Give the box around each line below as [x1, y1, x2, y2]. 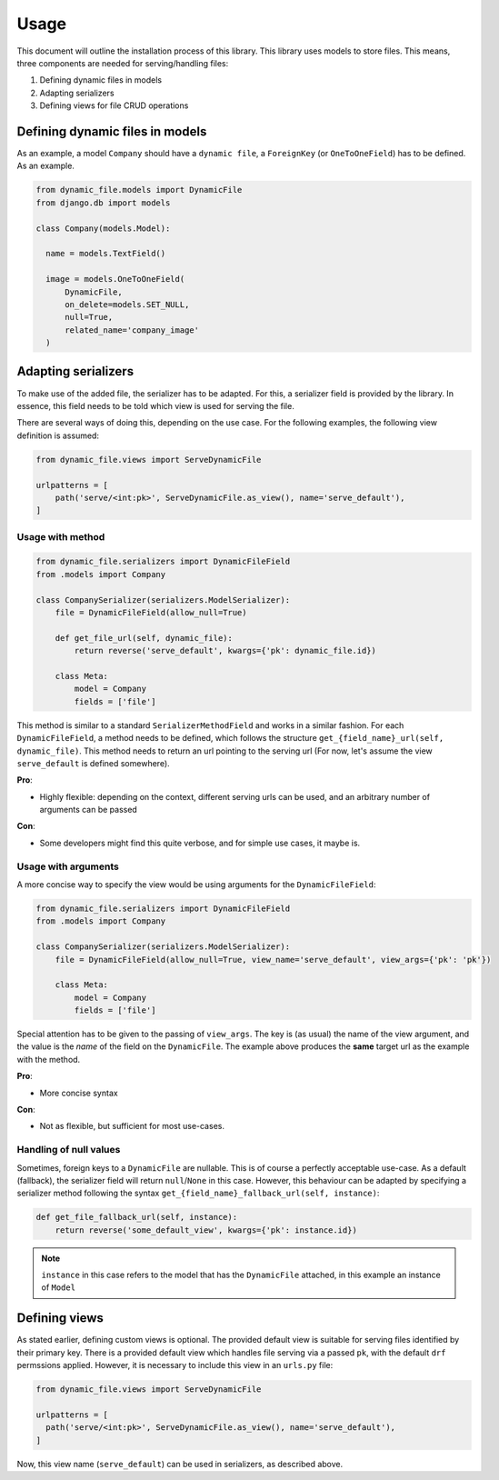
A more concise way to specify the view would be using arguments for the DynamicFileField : [16, 878, 376, 890]
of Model [41, 1282, 76, 1293]
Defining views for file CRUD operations [39, 100, 189, 111]
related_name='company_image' [65, 325, 200, 335]
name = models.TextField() [45, 248, 166, 259]
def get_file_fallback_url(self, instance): [35, 1212, 238, 1223]
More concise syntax [39, 1087, 118, 1098]
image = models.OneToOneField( [45, 274, 185, 285]
